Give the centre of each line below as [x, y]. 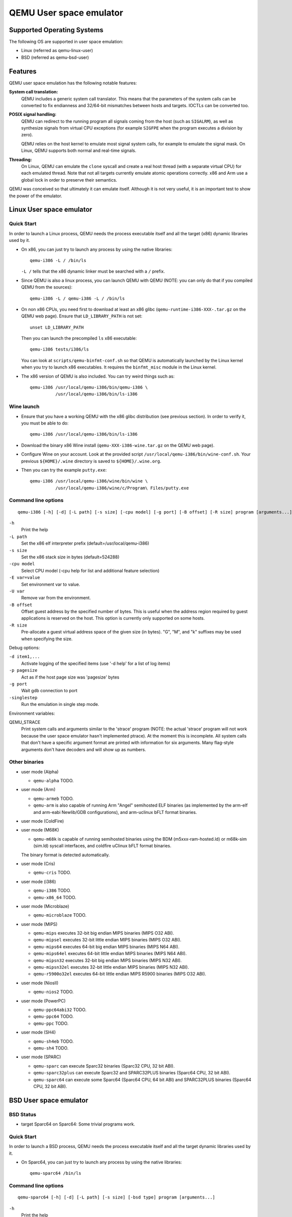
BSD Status [23, 1114]
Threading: [20, 159]
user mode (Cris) [38, 864]
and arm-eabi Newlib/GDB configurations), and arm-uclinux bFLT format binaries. [115, 812]
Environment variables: [32, 713]
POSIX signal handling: [33, 114]
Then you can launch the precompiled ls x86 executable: [79, 338]
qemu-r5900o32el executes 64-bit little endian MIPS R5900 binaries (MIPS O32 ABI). [120, 974]
